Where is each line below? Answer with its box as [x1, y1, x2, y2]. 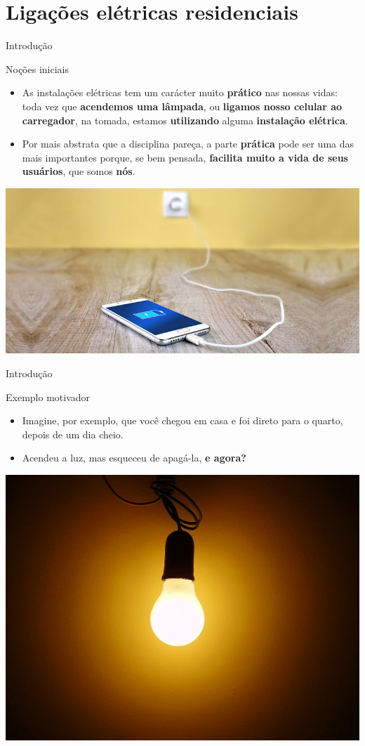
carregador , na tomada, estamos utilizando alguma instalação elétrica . [22, 112, 348, 127]
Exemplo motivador [6, 389, 91, 404]
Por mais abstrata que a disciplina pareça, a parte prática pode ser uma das [22, 136, 354, 151]
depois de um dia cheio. [22, 426, 124, 441]
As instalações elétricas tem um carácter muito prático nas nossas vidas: [22, 85, 338, 100]
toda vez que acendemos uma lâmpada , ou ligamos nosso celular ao [22, 98, 343, 113]
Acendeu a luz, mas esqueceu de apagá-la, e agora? [22, 450, 246, 465]
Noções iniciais [6, 61, 69, 76]
